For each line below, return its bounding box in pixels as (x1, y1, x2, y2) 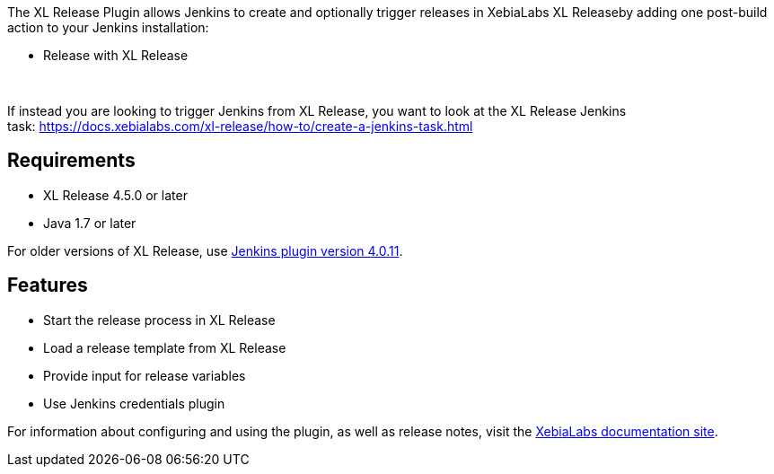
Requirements (7, 149, 136, 172)
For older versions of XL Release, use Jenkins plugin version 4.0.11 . (7, 242, 403, 259)
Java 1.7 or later (43, 215, 136, 231)
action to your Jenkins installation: (7, 20, 209, 35)
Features (7, 274, 88, 297)
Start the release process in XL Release (43, 312, 276, 328)
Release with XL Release (43, 48, 189, 63)
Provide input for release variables (43, 367, 246, 383)
